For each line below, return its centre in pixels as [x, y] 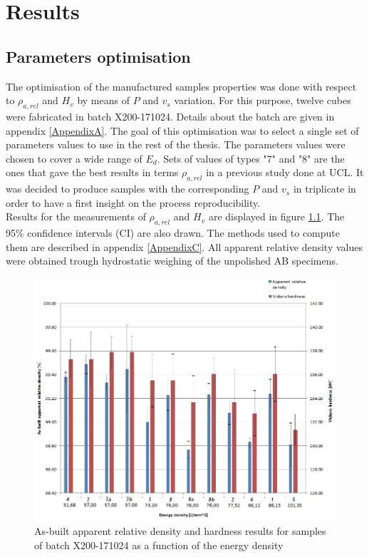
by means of [103, 100]
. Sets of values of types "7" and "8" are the [251, 158]
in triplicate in [324, 189]
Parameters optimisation [98, 56]
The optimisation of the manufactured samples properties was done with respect [181, 86]
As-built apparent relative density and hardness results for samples [180, 531]
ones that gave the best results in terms [92, 172]
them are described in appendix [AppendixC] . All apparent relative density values [184, 246]
